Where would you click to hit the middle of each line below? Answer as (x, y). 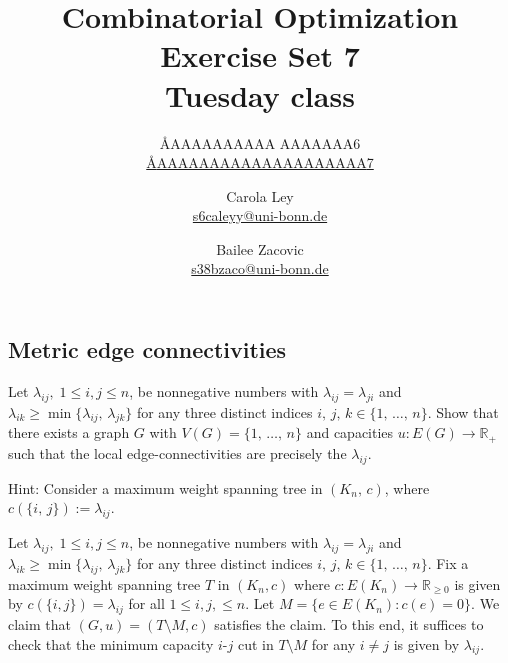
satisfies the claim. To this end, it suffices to (349, 624)
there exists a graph (69, 432)
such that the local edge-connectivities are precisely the (177, 452)
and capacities (350, 432)
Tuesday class (260, 94)
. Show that (463, 411)
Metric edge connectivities (147, 349)
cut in (255, 643)
